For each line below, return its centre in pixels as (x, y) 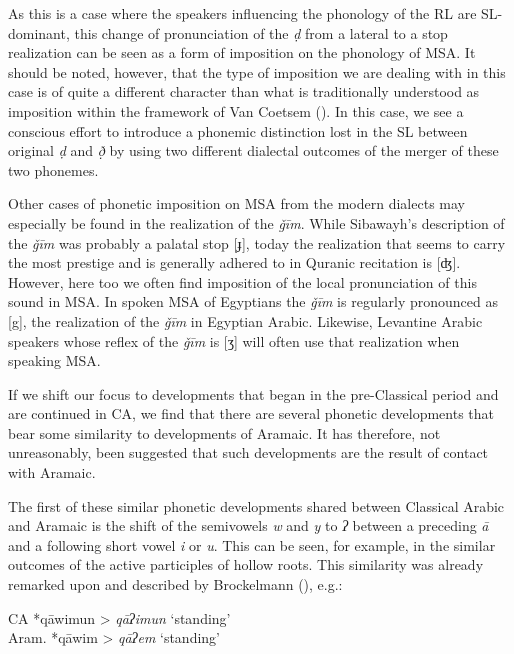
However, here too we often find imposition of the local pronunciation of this (242, 281)
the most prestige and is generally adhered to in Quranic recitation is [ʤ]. (234, 262)
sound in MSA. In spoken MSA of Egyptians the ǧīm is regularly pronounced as (253, 301)
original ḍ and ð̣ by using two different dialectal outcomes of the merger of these (253, 150)
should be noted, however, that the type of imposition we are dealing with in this (257, 71)
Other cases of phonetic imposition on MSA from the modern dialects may (236, 203)
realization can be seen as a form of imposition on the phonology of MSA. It (242, 52)
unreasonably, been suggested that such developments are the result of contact (248, 452)
